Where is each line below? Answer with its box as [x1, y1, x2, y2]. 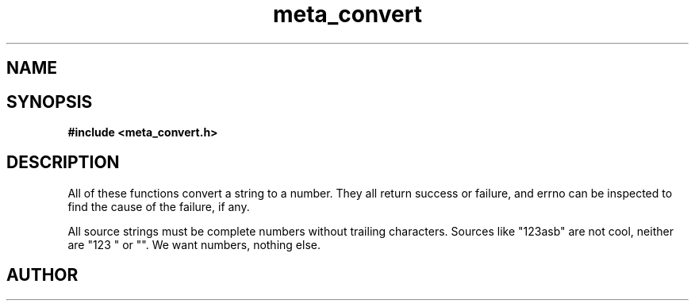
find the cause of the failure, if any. [67, 199, 250, 213]
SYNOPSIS [6, 91, 93, 112]
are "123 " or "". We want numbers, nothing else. [67, 237, 321, 251]
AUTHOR [6, 265, 79, 286]
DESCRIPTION [6, 152, 120, 173]
